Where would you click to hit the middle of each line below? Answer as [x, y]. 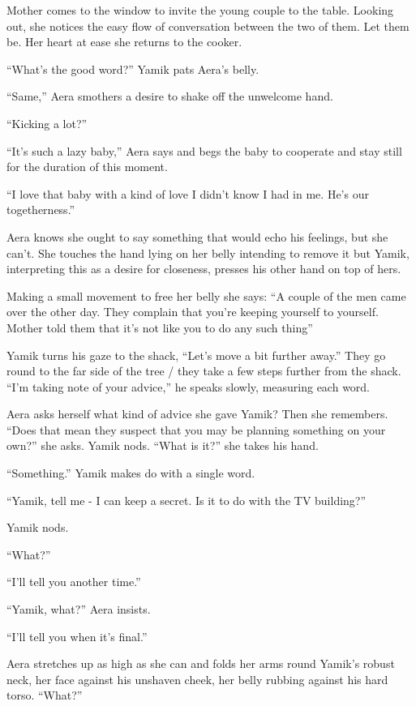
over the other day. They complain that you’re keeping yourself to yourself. [193, 312]
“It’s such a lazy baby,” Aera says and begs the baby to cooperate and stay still [204, 150]
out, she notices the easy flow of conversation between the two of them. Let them [208, 26]
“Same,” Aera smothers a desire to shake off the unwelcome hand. [170, 96]
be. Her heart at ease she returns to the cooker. [124, 42]
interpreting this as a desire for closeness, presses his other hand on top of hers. [204, 269]
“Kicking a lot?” [47, 123]
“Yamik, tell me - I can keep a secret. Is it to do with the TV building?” [187, 500]
